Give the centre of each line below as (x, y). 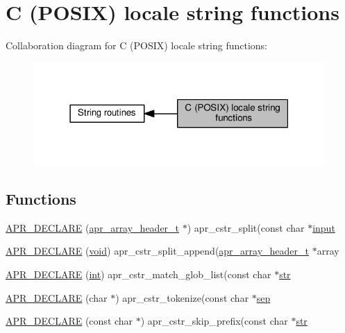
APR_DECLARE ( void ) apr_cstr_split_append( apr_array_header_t (158, 251)
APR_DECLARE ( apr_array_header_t (93, 227)
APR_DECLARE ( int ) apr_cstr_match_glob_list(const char (138, 274)
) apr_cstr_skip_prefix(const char (214, 321)
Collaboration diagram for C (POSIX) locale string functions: (137, 45)
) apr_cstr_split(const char (246, 227)
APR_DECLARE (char (57, 297)
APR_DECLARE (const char (69, 321)
